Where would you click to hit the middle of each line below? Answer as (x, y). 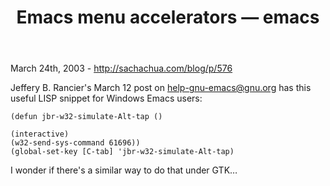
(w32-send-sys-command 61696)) (75, 143)
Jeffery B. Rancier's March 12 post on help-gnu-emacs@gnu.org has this (161, 88)
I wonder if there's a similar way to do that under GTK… (124, 170)
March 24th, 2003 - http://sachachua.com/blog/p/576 (121, 68)
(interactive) (40, 134)
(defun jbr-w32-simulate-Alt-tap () (86, 117)
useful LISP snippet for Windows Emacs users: (106, 98)
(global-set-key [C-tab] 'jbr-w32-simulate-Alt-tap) (122, 152)
